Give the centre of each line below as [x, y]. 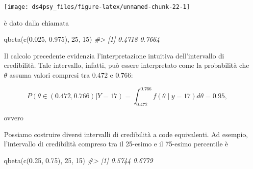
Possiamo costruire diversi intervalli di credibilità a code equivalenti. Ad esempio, [126, 134]
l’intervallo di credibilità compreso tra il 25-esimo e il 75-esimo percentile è [116, 144]
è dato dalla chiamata [37, 22]
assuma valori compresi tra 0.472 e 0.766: [71, 75]
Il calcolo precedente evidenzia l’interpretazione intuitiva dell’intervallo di [114, 55]
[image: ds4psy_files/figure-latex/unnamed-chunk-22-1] [97, 7]
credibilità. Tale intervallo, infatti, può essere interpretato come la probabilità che [126, 65]
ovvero [14, 117]
